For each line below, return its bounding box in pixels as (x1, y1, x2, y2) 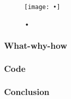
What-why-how (4, 39, 67, 52)
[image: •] (24, 4, 60, 11)
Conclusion (4, 85, 49, 97)
